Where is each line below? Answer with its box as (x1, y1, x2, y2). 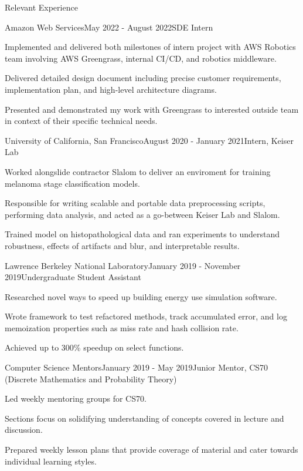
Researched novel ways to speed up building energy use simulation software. (5, 290, 277, 302)
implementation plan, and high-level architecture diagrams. (5, 83, 217, 95)
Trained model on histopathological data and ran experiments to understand (5, 228, 280, 240)
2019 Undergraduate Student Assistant (5, 271, 141, 283)
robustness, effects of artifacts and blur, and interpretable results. (5, 239, 240, 251)
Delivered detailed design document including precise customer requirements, (5, 72, 281, 84)
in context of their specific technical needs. (5, 115, 158, 127)
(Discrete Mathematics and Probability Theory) (5, 372, 177, 385)
